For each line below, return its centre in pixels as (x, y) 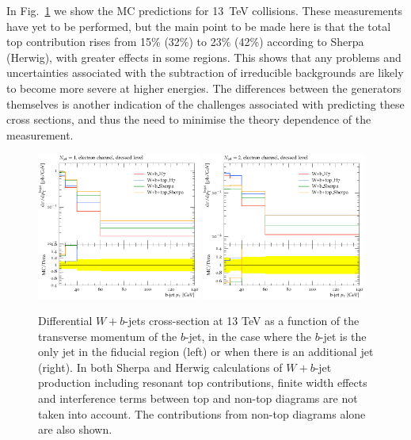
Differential (65, 321)
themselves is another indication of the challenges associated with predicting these (205, 103)
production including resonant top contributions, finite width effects (203, 383)
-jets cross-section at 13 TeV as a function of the (242, 321)
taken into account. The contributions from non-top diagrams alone (202, 413)
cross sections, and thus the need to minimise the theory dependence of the (189, 119)
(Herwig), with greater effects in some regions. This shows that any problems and (204, 57)
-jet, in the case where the (248, 336)
